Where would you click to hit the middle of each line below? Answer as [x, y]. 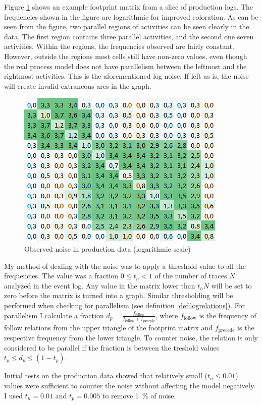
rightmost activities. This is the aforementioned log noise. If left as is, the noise [126, 76]
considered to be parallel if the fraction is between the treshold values [112, 347]
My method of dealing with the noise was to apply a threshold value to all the [125, 266]
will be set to [231, 285]
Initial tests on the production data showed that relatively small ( [106, 375]
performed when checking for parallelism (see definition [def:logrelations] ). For [125, 305]
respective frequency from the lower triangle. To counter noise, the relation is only [131, 338]
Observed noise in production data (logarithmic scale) [108, 248]
